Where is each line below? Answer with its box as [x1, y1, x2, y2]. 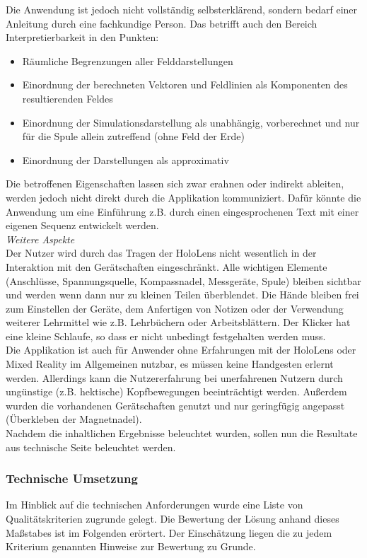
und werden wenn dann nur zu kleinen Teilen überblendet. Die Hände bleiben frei [6, 287, 359, 302]
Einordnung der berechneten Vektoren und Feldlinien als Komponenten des [22, 77, 348, 92]
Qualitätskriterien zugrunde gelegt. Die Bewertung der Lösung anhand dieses [6, 511, 339, 526]
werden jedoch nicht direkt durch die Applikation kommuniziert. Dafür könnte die [6, 190, 361, 204]
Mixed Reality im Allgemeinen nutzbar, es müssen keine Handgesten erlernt [6, 356, 334, 371]
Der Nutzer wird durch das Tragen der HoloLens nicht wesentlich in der [6, 245, 317, 260]
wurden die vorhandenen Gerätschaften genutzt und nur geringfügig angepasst [6, 397, 345, 412]
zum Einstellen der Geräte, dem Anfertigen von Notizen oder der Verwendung [6, 301, 344, 315]
